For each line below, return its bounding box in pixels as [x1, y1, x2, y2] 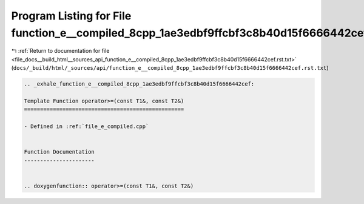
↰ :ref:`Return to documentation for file [11, 47, 110, 55]
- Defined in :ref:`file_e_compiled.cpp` [24, 123, 149, 130]
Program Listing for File [11, 9, 132, 22]
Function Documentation [24, 149, 95, 155]
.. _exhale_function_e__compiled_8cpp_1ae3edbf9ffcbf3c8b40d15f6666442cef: [24, 81, 255, 87]
